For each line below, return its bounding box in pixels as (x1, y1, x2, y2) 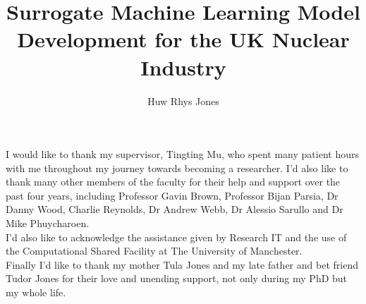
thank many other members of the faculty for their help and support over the (6, 174, 341, 189)
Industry (140, 52, 226, 81)
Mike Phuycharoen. (6, 216, 90, 231)
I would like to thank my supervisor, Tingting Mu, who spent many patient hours (6, 147, 359, 162)
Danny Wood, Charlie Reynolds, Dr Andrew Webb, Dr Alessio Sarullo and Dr (6, 202, 343, 217)
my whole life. (6, 285, 66, 300)
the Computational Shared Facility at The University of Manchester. (6, 243, 303, 258)
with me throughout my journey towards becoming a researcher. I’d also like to (6, 160, 348, 175)
